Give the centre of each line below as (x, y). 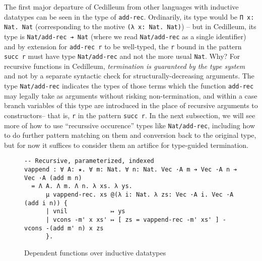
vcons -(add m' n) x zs (64, 228)
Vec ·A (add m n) (53, 178)
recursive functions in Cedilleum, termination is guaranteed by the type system (125, 66)
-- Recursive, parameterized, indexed (89, 161)
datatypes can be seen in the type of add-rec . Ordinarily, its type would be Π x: (129, 16)
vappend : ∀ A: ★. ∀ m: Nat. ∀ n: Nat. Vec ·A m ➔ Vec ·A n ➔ (131, 170)
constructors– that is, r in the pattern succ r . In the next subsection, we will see (130, 115)
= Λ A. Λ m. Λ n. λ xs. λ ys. (82, 186)
